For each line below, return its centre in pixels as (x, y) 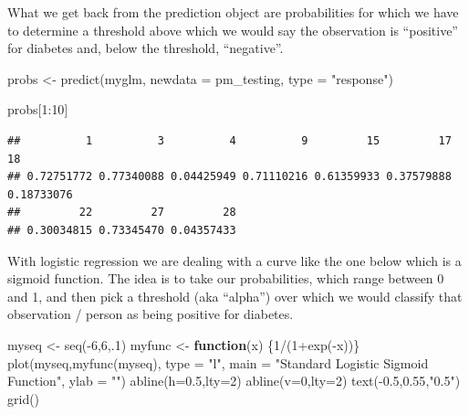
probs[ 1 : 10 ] (38, 109)
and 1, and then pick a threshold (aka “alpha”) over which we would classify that (235, 296)
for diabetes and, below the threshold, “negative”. (146, 48)
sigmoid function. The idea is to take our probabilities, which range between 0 (226, 278)
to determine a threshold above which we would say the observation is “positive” (233, 30)
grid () (24, 398)
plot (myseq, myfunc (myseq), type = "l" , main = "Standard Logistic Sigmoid (218, 362)
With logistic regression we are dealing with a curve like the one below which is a (234, 260)
